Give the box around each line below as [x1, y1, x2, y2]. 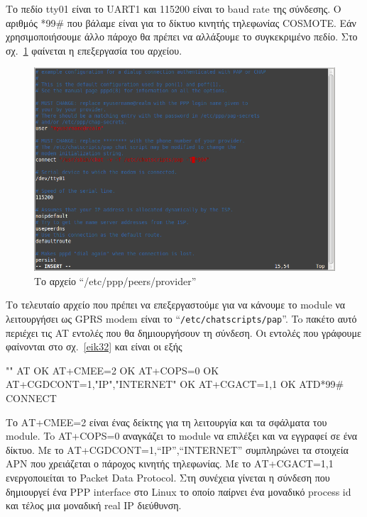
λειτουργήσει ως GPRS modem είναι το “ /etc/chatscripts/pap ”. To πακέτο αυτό [6, 311, 357, 326]
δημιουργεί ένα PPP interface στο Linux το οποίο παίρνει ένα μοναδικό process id [6, 484, 351, 499]
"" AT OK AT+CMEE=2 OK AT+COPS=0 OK [6, 362, 219, 377]
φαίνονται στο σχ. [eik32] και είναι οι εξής [6, 339, 182, 354]
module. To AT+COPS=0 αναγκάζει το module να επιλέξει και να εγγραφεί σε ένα [6, 428, 358, 443]
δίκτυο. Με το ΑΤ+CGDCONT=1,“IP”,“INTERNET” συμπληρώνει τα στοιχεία [6, 442, 349, 457]
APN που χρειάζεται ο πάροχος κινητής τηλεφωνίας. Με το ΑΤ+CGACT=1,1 [6, 456, 334, 471]
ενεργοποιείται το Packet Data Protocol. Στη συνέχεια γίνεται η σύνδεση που [6, 469, 330, 484]
